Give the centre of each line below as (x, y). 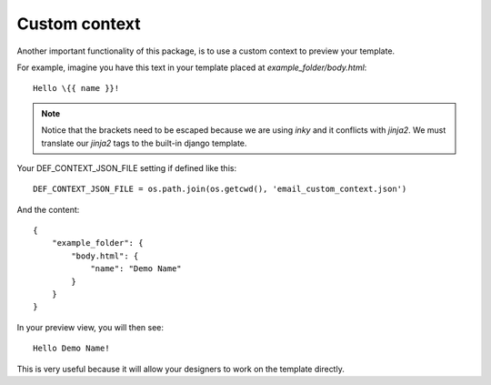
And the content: (48, 209)
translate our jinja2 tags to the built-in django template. (144, 143)
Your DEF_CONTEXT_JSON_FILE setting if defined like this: (126, 167)
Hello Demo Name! (71, 349)
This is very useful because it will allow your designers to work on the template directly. (180, 369)
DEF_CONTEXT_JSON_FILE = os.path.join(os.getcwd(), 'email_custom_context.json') (220, 189)
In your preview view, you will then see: (90, 327)
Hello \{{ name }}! (76, 88)
